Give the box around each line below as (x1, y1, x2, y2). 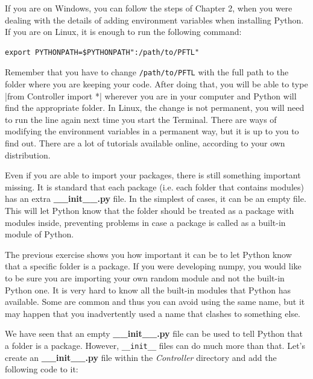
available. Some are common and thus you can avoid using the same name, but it (5, 295, 305, 308)
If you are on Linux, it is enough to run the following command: (5, 25, 242, 38)
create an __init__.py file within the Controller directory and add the (5, 351, 277, 363)
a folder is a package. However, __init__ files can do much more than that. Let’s (5, 339, 305, 351)
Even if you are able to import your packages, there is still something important (5, 169, 301, 181)
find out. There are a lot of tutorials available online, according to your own (5, 137, 285, 149)
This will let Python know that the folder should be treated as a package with (5, 204, 294, 216)
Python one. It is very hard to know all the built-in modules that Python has (5, 283, 291, 296)
